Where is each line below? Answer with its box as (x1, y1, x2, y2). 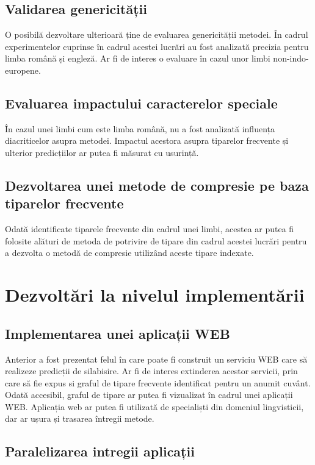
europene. (5, 63, 41, 76)
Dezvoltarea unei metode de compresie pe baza (5, 176, 309, 194)
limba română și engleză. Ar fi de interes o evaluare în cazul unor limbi (5, 52, 270, 65)
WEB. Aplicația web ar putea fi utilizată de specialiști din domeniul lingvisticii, (5, 400, 304, 413)
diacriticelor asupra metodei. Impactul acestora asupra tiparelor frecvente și (5, 134, 289, 147)
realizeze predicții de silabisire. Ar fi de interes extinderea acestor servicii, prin (5, 364, 298, 377)
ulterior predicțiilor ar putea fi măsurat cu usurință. (5, 146, 199, 158)
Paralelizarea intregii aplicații (5, 442, 195, 461)
